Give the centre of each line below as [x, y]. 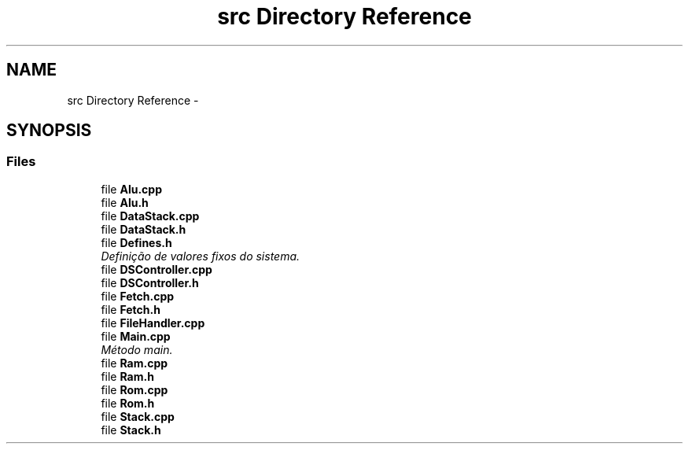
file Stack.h [131, 430]
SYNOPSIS [49, 131]
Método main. [137, 349]
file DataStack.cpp [150, 216]
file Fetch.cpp [138, 296]
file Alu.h [125, 202]
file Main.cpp [136, 336]
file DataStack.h [144, 229]
